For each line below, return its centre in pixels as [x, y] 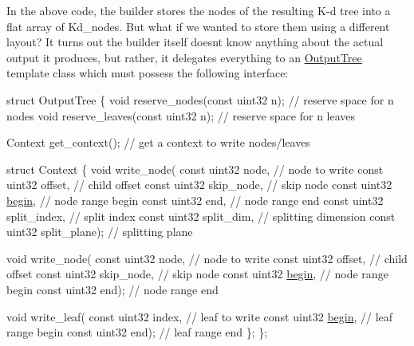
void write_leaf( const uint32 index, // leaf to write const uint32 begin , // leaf [200, 316]
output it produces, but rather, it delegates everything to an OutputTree [184, 57]
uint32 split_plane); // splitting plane [100, 232]
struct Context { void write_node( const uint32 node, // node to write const [195, 169]
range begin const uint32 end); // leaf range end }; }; [137, 332]
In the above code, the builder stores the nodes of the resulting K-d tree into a [199, 10]
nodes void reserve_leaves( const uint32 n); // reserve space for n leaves [181, 115]
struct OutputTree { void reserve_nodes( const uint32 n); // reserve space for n [200, 99]
